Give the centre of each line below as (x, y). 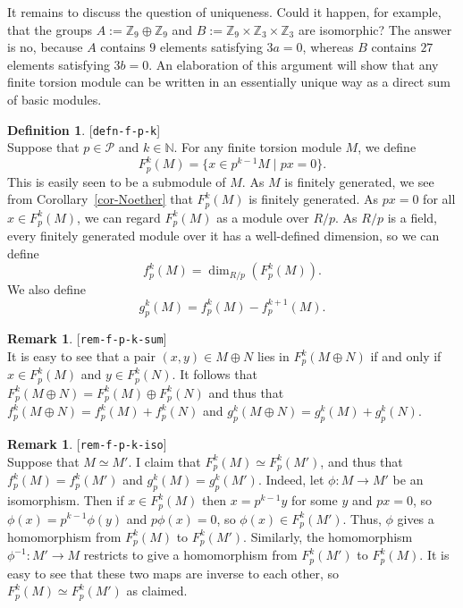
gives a (416, 518)
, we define (387, 147)
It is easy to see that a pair (81, 356)
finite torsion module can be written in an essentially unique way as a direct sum (229, 82)
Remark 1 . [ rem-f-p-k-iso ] (87, 444)
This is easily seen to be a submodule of (117, 181)
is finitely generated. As (314, 199)
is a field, (412, 217)
